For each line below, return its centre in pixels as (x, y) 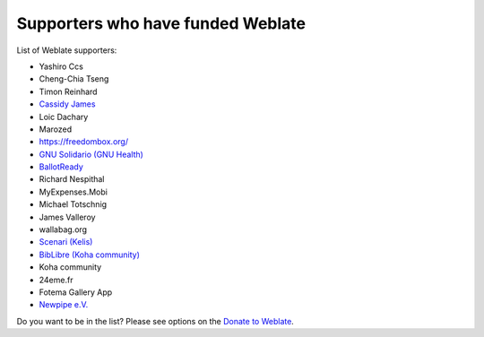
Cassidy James (67, 104)
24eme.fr (56, 280)
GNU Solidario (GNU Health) (91, 154)
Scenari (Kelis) (66, 242)
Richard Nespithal (72, 179)
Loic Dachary (64, 117)
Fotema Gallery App (76, 292)
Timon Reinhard (68, 91)
